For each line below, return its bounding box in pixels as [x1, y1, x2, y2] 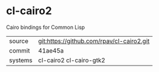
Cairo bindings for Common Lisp [6, 24, 85, 31]
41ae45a [38, 46, 64, 54]
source [9, 37, 28, 45]
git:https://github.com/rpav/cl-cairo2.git [38, 37, 150, 45]
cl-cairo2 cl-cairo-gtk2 [38, 56, 105, 64]
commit [9, 46, 30, 54]
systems [9, 56, 33, 64]
